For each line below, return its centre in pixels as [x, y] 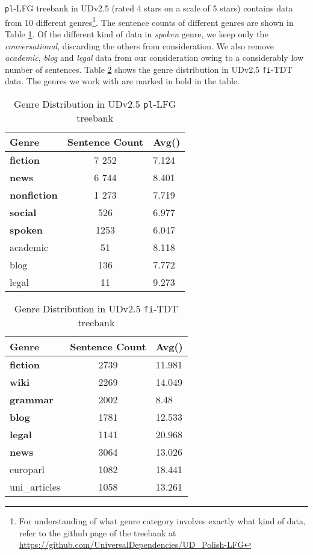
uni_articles [35, 486]
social [23, 212]
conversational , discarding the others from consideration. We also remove [139, 45]
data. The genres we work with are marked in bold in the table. [122, 81]
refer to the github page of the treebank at [98, 532]
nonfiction [34, 194]
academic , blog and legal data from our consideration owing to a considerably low [154, 57]
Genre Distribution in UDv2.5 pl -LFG [95, 104]
